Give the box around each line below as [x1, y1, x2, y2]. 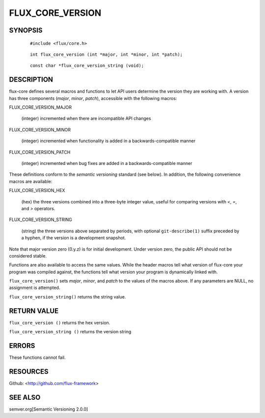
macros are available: [9, 178, 53, 184]
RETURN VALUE [9, 307, 59, 315]
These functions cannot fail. [9, 354, 66, 360]
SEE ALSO [9, 393, 41, 401]
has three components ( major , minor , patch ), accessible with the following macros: [9, 95, 177, 101]
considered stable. [9, 253, 47, 258]
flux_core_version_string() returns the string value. [9, 293, 126, 300]
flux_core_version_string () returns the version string [9, 329, 132, 335]
